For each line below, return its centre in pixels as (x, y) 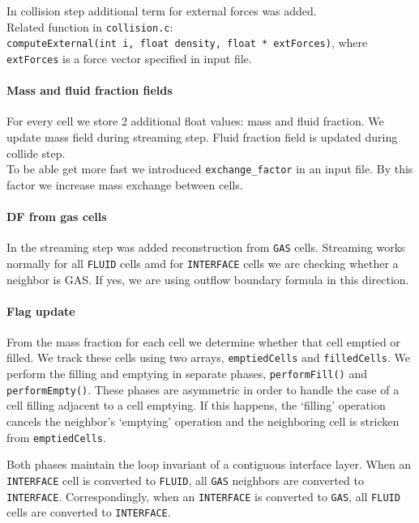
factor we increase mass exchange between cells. (125, 184)
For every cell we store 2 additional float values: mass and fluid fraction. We (195, 121)
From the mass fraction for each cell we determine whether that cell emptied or (203, 341)
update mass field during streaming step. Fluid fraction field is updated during (202, 136)
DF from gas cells (57, 216)
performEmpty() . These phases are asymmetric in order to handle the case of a (203, 389)
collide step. (36, 153)
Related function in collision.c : (90, 26)
